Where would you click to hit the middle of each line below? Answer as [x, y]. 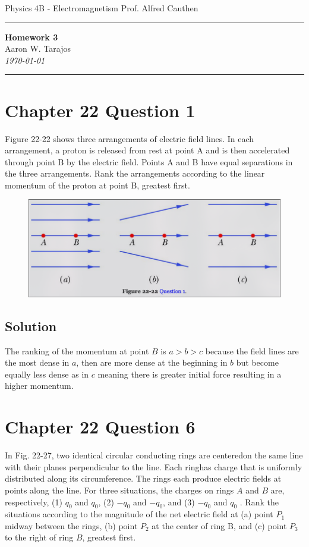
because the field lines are [252, 350]
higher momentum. [39, 386]
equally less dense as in [47, 374]
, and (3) [179, 502]
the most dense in [37, 362]
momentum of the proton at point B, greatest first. [97, 185]
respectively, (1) [34, 502]
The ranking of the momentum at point [77, 350]
